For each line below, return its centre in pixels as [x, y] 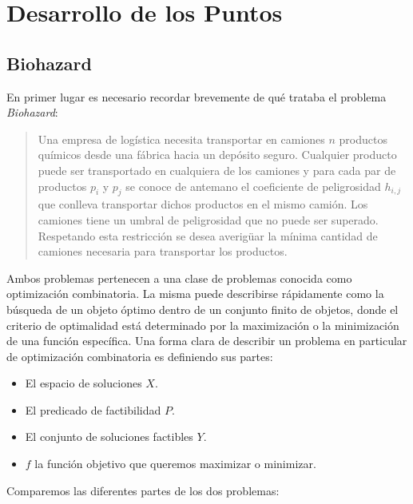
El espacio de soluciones [83, 383]
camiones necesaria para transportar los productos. [163, 251]
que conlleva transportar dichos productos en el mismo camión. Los [203, 204]
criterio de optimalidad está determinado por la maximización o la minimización [203, 325]
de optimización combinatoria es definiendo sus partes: [140, 356]
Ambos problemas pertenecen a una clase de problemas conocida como [179, 278]
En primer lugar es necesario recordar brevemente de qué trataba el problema [197, 96]
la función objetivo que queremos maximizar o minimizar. [175, 464]
